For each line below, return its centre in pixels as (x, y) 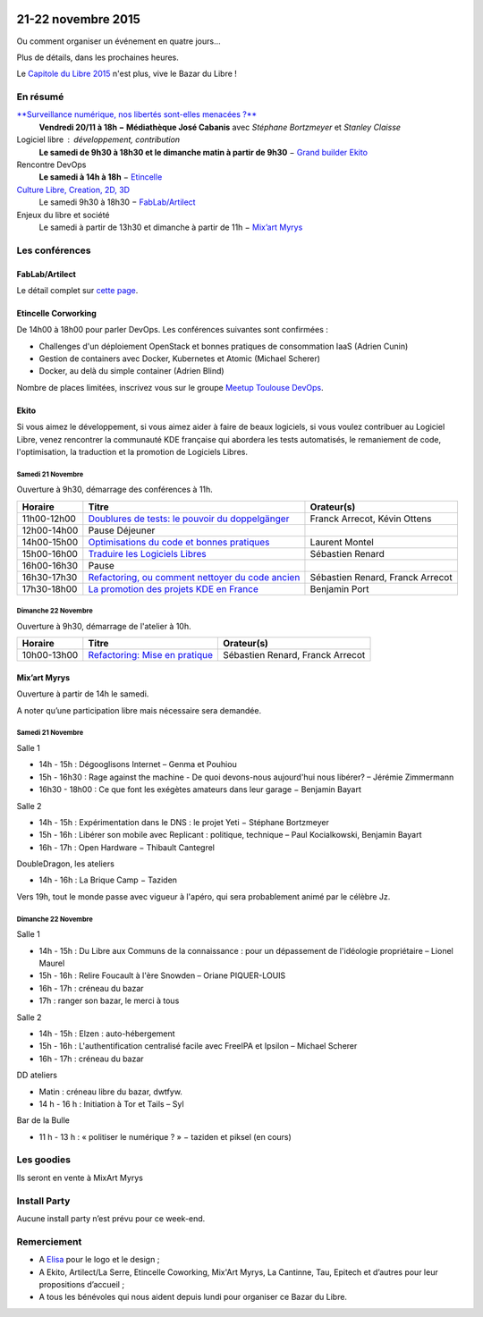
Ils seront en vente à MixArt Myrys (80, 1178)
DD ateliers (37, 1075)
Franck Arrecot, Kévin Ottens (371, 519)
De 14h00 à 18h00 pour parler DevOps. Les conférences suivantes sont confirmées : (172, 330)
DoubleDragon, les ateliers (66, 864)
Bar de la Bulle (43, 1120)
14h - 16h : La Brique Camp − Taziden (108, 880)
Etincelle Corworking (57, 313)
